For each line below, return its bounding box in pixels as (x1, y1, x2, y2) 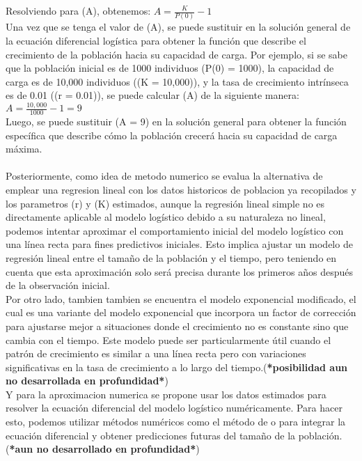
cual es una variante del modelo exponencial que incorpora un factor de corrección (6, 305, 356, 320)
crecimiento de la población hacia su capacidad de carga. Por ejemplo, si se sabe (6, 47, 347, 61)
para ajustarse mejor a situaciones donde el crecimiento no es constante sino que (6, 318, 349, 333)
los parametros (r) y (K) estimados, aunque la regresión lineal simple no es (6, 196, 325, 210)
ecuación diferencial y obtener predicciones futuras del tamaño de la (6, 428, 296, 442)
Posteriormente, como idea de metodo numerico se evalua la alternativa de (6, 169, 323, 183)
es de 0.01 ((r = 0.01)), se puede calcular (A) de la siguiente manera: (6, 88, 299, 102)
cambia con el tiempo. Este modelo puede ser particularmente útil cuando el (6, 332, 331, 347)
